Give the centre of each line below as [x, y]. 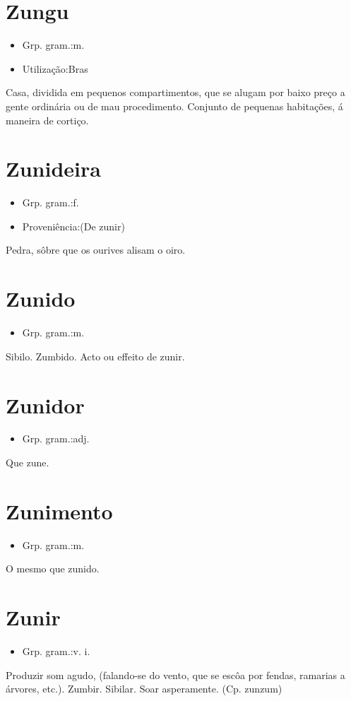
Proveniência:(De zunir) [73, 226]
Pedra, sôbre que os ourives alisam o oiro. [96, 250]
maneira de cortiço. [47, 120]
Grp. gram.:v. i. [56, 651]
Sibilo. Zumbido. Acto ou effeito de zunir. [95, 356]
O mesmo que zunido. [53, 569]
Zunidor [45, 405]
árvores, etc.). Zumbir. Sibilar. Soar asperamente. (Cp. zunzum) [144, 689]
